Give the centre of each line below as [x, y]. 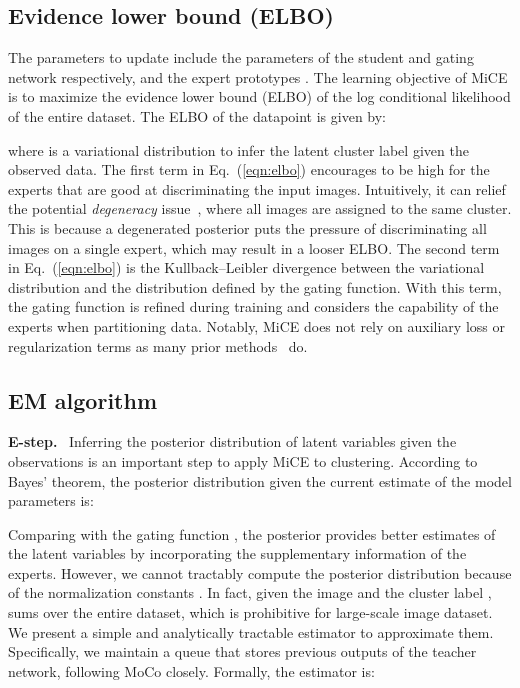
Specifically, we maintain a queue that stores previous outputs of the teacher [242, 651]
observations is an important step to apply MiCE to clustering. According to [243, 460]
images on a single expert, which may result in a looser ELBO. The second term [254, 247]
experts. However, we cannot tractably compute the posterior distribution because [260, 572]
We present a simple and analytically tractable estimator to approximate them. [251, 631]
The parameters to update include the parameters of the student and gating [241, 57]
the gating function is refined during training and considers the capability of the [253, 306]
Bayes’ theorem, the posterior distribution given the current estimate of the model [260, 480]
